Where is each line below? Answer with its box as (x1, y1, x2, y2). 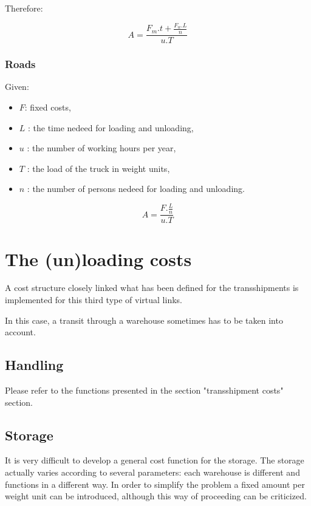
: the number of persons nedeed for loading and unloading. (27, 182, 245, 195)
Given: (5, 80, 29, 93)
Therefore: (5, 2, 43, 14)
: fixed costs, (24, 100, 71, 113)
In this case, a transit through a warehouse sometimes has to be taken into (5, 313, 283, 326)
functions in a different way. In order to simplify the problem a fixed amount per (5, 477, 305, 490)
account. (5, 326, 36, 338)
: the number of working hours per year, (27, 142, 176, 154)
